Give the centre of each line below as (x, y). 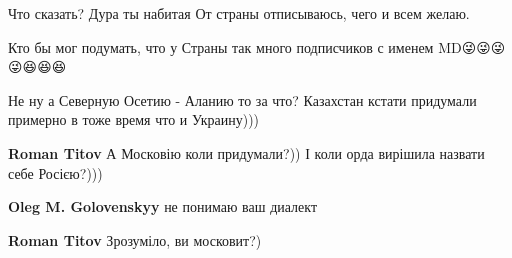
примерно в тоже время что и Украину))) (134, 119)
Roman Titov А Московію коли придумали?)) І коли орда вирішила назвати (246, 152)
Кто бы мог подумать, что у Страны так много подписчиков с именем (221, 46)
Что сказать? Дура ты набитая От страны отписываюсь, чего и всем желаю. (239, 13)
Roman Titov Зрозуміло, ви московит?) (135, 239)
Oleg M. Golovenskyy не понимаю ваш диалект (163, 206)
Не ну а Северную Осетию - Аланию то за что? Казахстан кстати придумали (242, 99)
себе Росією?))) (55, 172)
